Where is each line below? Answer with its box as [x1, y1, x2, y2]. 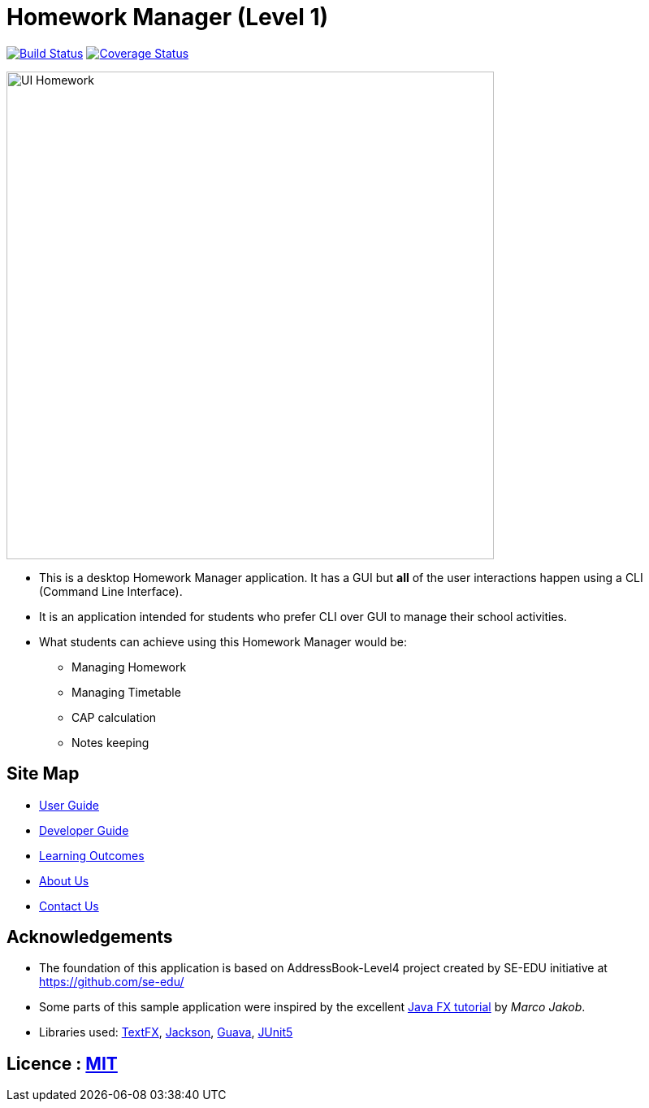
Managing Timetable [71, 684, 181, 699]
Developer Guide [39, 823, 129, 837]
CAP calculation [71, 710, 157, 724]
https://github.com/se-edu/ [39, 975, 184, 989]
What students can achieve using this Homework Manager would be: [39, 634, 408, 649]
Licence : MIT [6, 1053, 118, 1074]
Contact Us [39, 898, 99, 913]
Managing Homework [71, 659, 187, 674]
